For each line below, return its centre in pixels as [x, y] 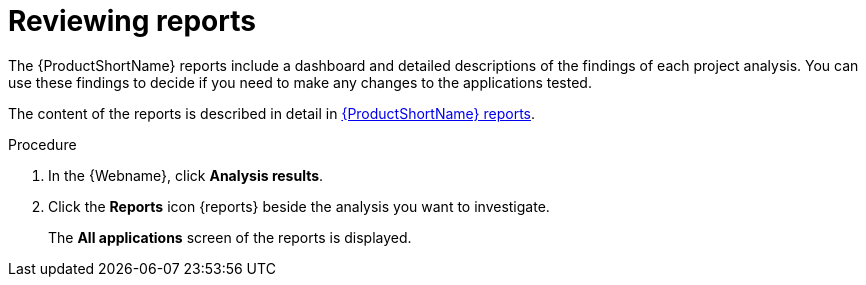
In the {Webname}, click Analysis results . [186, 175]
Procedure [42, 144]
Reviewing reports [132, 21]
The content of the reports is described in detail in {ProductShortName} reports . [272, 113]
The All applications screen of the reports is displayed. [230, 237]
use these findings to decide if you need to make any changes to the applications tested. [300, 82]
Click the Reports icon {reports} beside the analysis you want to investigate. [299, 206]
